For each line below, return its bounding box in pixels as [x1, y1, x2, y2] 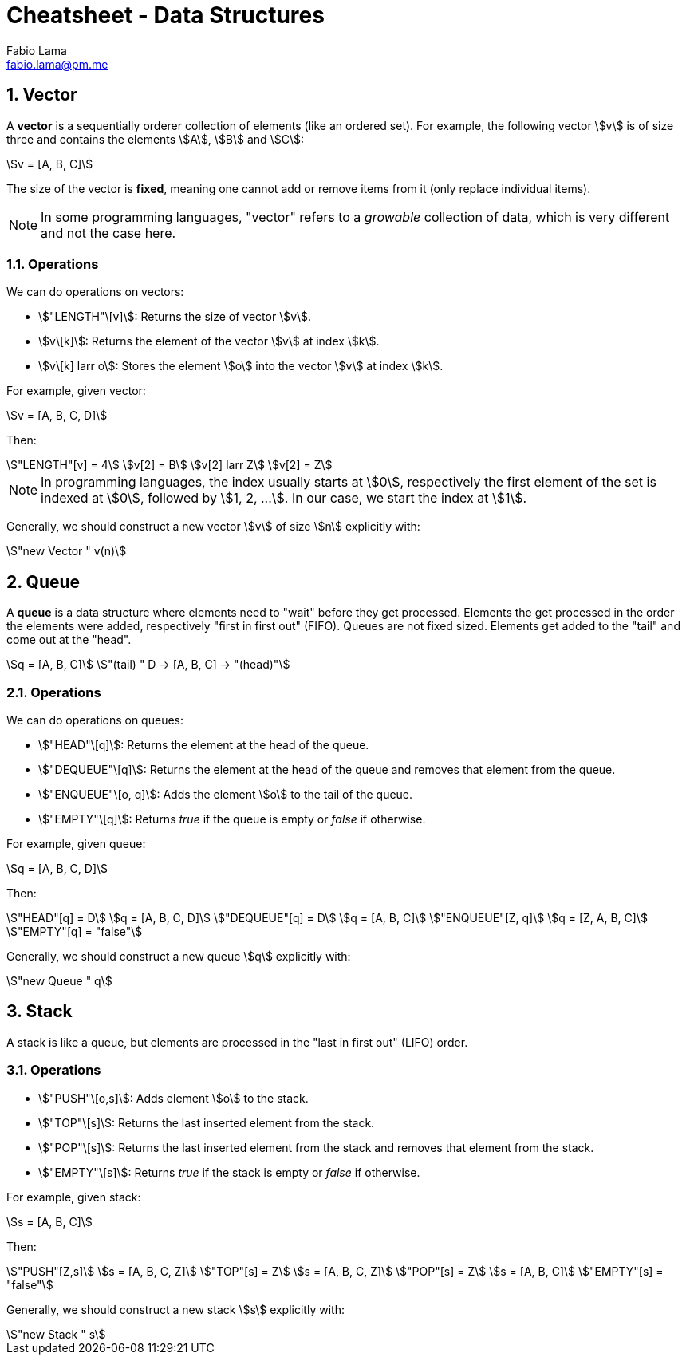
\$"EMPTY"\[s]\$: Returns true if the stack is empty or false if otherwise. [38, 1165, 420, 1179]
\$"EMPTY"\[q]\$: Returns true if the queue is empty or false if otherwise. [38, 811, 426, 826]
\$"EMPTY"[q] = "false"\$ [6, 924, 143, 938]
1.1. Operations [6, 255, 99, 272]
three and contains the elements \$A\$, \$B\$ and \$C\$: [6, 132, 304, 146]
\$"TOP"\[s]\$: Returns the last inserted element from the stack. [38, 1115, 375, 1130]
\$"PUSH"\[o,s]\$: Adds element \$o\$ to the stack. [38, 1091, 309, 1105]
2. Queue [6, 571, 81, 592]
